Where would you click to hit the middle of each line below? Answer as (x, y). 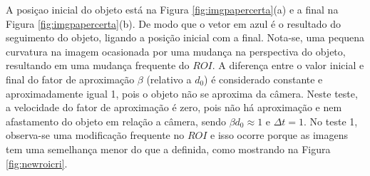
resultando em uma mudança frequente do (98, 65)
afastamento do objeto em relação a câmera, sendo (116, 121)
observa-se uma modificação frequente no (95, 135)
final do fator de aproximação (70, 79)
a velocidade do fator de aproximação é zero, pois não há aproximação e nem (174, 107)
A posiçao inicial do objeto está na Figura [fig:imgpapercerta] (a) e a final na (172, 9)
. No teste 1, (331, 121)
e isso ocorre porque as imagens (279, 135)
